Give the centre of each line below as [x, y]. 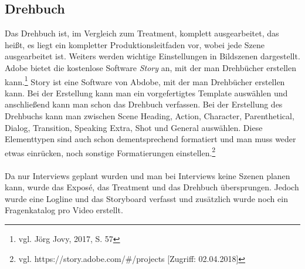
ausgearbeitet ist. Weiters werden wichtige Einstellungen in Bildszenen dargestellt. [152, 56]
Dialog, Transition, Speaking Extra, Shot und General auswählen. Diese [134, 127]
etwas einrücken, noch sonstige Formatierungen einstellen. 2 [110, 152]
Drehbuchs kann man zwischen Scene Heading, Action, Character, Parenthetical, [150, 116]
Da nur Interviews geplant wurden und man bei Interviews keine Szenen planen [148, 175]
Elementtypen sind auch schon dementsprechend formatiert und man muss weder [150, 139]
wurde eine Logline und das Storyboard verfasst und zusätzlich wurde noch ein [146, 198]
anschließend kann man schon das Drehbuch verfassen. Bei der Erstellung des [144, 104]
